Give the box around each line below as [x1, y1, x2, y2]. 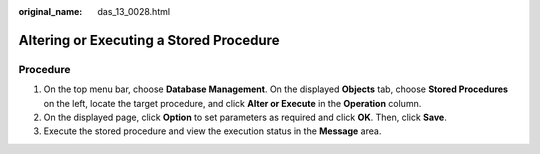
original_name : [18, 6, 83, 17]
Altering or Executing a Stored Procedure [18, 31, 280, 49]
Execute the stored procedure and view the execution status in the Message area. [43, 125, 382, 137]
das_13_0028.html [97, 6, 170, 17]
